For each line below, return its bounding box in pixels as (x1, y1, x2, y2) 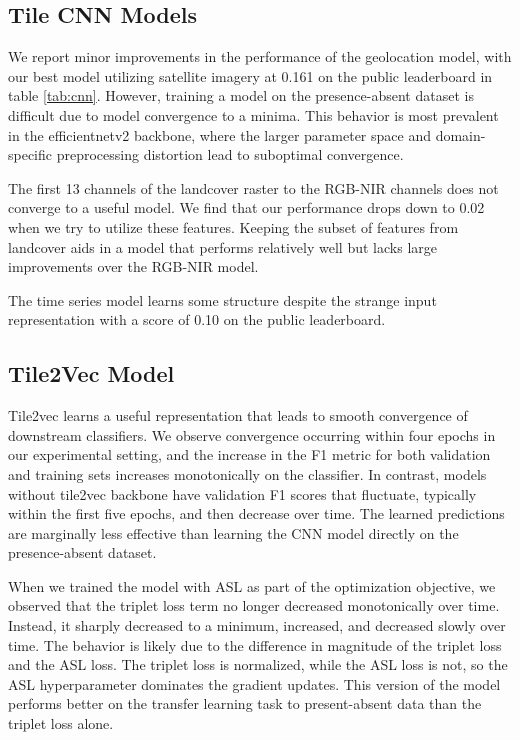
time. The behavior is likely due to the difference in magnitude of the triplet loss (8, 634, 502, 655)
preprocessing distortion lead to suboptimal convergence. (56, 144, 404, 165)
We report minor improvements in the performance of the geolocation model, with (8, 46, 512, 67)
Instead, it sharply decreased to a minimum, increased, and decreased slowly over (8, 615, 506, 636)
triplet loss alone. (8, 713, 114, 734)
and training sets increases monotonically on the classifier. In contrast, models (8, 463, 487, 484)
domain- (435, 124, 486, 145)
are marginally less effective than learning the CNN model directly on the (8, 522, 459, 543)
